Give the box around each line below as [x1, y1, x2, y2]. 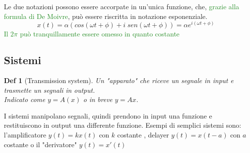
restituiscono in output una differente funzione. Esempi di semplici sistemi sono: [4, 120, 241, 130]
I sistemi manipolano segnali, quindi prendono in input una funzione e [4, 110, 212, 120]
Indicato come [4, 94, 46, 104]
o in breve [83, 94, 113, 104]
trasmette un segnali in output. [4, 85, 95, 95]
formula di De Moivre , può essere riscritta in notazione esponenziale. [4, 11, 207, 21]
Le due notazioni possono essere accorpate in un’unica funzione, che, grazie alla [4, 1, 239, 11]
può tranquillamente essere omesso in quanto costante [20, 29, 180, 39]
